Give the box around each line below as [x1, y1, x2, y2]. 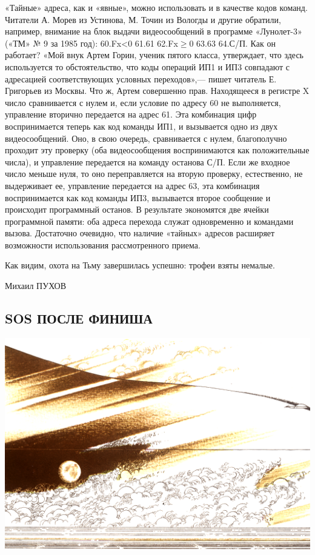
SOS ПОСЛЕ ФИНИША [5, 309, 153, 328]
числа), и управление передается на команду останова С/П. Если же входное [5, 155, 290, 168]
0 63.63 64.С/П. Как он [189, 36, 276, 49]
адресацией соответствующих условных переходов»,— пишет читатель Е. [5, 72, 277, 85]
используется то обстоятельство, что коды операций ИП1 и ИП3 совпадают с [5, 60, 290, 73]
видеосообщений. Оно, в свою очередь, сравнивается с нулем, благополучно [5, 131, 287, 144]
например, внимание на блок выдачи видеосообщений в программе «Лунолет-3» [5, 25, 302, 38]
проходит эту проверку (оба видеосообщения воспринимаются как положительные [5, 144, 310, 156]
